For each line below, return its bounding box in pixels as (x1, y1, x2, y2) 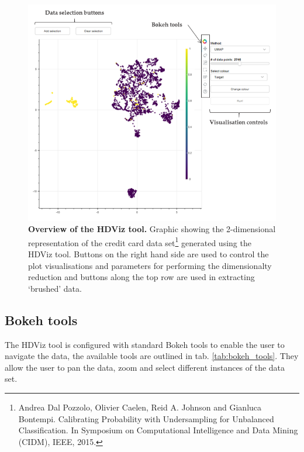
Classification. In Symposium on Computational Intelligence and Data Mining (18, 424, 298, 436)
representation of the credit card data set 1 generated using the (28, 234, 251, 249)
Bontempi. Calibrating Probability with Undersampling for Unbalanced (18, 412, 274, 425)
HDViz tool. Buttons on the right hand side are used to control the (28, 248, 269, 260)
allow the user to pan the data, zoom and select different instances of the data (5, 361, 285, 373)
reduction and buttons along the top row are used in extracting (28, 271, 255, 283)
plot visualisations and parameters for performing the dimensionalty (28, 259, 272, 271)
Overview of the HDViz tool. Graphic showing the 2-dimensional (28, 223, 276, 235)
